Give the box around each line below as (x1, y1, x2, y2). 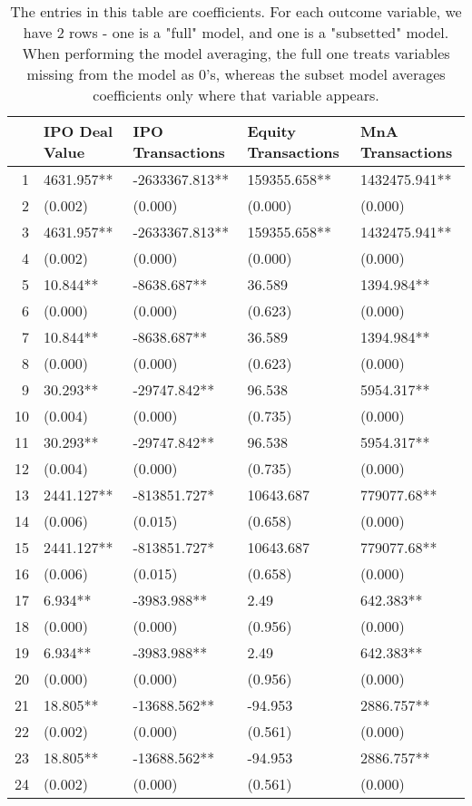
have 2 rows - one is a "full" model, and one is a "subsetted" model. (23, 22, 449, 43)
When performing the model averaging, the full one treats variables (22, 43, 450, 63)
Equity (247, 121, 296, 141)
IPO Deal (44, 121, 113, 141)
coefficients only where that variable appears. (93, 84, 379, 105)
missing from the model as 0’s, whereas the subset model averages (26, 63, 446, 84)
